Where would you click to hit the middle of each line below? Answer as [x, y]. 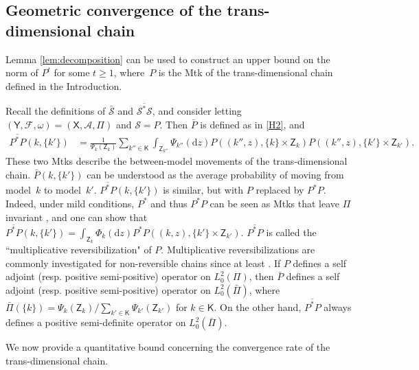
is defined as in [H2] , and [252, 124]
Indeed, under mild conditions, [70, 203]
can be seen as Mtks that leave [275, 203]
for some [72, 72]
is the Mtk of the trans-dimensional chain [246, 72]
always [338, 307]
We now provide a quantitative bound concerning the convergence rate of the [168, 347]
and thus [169, 203]
